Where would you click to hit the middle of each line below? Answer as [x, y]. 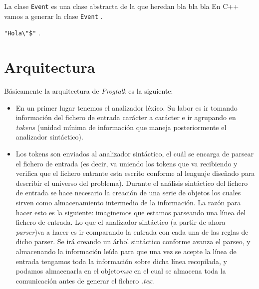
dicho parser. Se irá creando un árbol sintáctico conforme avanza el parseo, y [133, 241]
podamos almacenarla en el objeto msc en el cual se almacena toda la [121, 271]
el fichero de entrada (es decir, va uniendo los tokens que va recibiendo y [127, 163]
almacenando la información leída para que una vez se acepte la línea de [126, 251]
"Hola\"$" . [22, 33]
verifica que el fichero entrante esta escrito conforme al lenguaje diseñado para [135, 173]
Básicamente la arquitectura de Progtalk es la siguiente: [89, 91]
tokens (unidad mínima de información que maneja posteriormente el [121, 127]
